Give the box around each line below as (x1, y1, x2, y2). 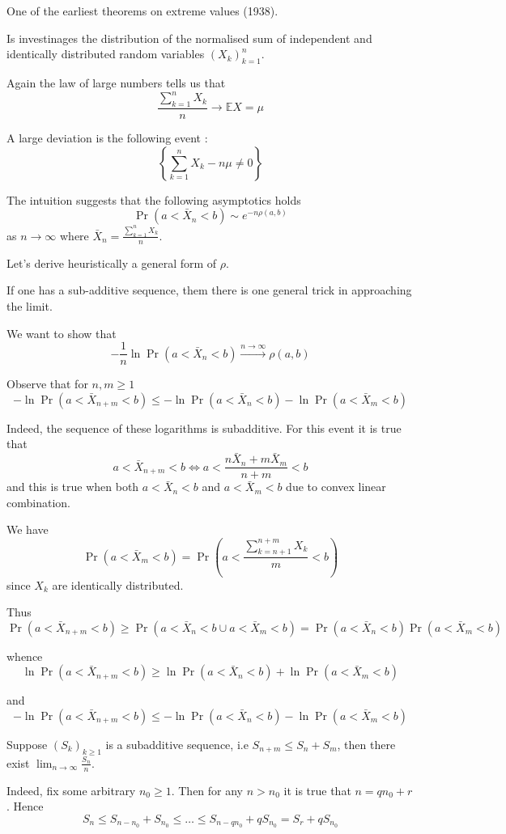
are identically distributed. (52, 576, 184, 593)
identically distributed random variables (6, 45, 205, 62)
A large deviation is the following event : (6, 129, 208, 146)
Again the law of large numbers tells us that (6, 74, 226, 91)
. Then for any (171, 781, 244, 798)
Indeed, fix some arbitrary (6, 781, 136, 798)
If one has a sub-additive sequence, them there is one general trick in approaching (6, 282, 412, 298)
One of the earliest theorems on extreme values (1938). (6, 2, 279, 19)
